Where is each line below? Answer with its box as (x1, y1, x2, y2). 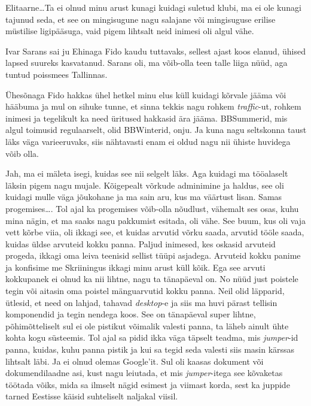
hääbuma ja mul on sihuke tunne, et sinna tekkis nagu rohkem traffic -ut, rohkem (5, 100, 301, 113)
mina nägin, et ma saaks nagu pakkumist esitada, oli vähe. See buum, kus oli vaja (5, 214, 306, 226)
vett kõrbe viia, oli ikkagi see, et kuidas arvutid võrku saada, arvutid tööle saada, (5, 226, 304, 238)
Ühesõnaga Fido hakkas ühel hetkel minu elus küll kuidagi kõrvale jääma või (5, 88, 286, 101)
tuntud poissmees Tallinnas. (5, 68, 108, 80)
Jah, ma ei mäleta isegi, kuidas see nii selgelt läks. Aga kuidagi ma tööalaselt (5, 167, 288, 180)
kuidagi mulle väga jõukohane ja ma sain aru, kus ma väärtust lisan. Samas (5, 190, 282, 203)
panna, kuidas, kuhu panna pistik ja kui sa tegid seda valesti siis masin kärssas (5, 343, 295, 356)
